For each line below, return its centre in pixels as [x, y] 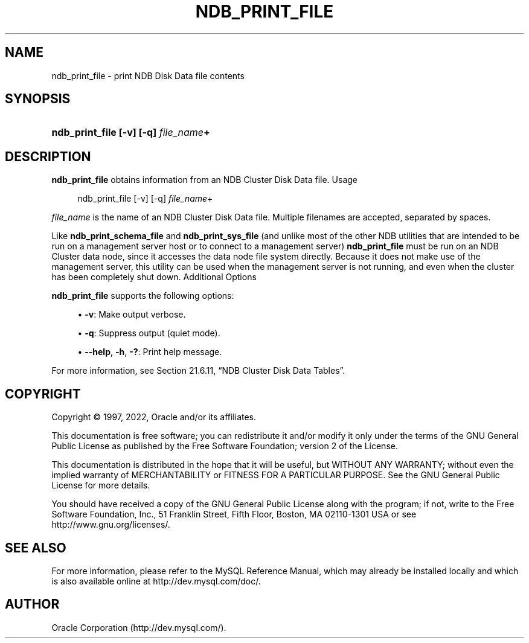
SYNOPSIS [38, 99]
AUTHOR [32, 604]
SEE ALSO [36, 548]
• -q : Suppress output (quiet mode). [149, 333]
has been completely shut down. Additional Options [154, 277]
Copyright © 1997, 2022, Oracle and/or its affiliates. [154, 417]
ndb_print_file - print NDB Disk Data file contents [148, 75]
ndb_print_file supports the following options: [143, 296]
